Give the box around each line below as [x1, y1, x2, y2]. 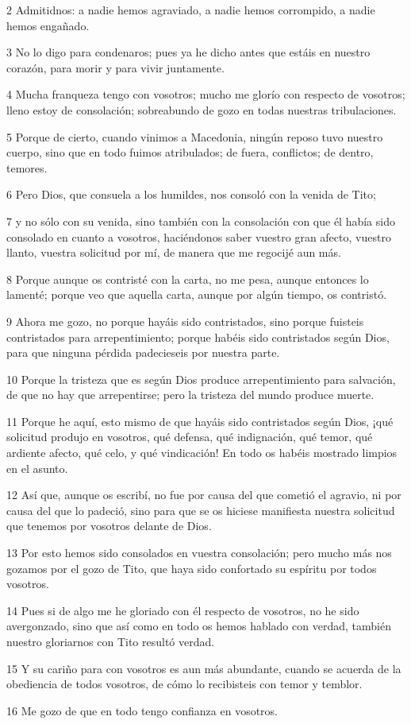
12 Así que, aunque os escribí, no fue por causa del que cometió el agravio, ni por [6, 486, 401, 503]
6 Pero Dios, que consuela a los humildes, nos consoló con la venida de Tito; [6, 186, 376, 203]
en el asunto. [6, 459, 68, 476]
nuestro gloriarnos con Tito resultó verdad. [6, 633, 215, 649]
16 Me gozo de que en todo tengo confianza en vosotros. [6, 702, 278, 718]
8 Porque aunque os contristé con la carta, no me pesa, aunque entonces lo [6, 270, 369, 287]
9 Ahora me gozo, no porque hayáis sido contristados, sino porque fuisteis [6, 312, 364, 329]
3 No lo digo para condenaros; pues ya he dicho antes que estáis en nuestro [6, 44, 371, 60]
